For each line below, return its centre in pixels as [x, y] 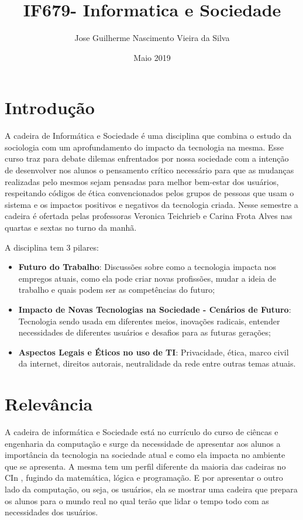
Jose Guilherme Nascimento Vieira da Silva [152, 38]
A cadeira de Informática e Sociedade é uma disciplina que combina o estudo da [148, 136]
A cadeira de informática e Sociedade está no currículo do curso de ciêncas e [142, 432]
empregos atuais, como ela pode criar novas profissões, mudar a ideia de [147, 278]
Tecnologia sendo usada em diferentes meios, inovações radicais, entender [149, 321]
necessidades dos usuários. [51, 512]
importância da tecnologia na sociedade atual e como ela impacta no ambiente [145, 455]
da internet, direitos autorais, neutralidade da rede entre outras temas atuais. [157, 363]
